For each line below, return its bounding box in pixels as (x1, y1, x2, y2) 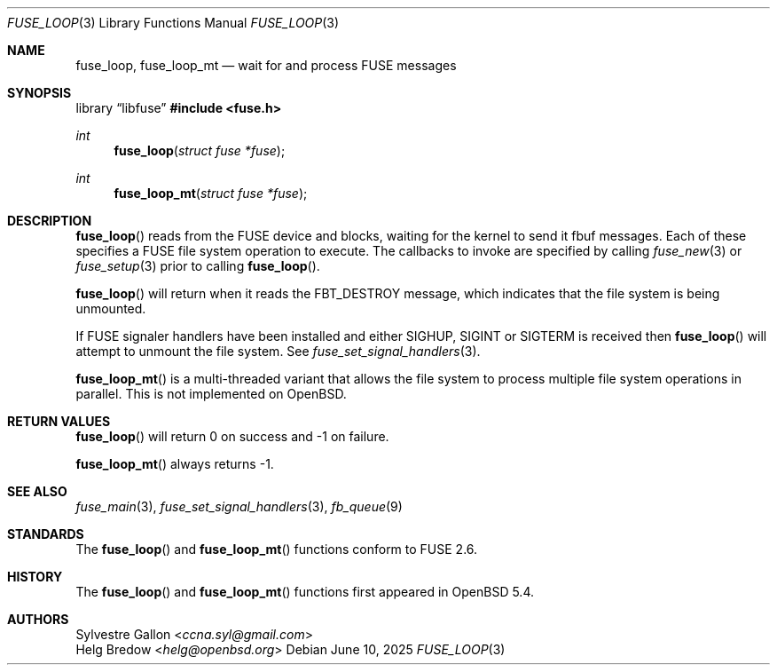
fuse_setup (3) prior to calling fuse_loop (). (75, 258, 320, 273)
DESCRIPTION (7, 213, 92, 228)
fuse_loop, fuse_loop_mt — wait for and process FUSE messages (75, 58, 457, 73)
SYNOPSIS (7, 85, 72, 100)
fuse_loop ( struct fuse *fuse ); (114, 143, 286, 158)
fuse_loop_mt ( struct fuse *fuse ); (114, 186, 308, 201)
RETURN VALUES (7, 414, 111, 429)
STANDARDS (7, 526, 84, 542)
